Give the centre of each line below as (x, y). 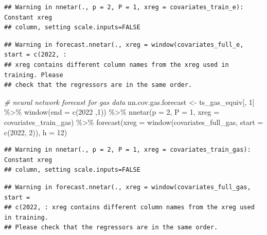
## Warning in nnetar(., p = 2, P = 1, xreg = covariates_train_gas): (128, 150)
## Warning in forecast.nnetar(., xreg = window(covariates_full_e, (124, 44)
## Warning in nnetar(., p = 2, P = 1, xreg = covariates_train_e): (124, 7)
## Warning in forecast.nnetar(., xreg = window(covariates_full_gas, (128, 187)
